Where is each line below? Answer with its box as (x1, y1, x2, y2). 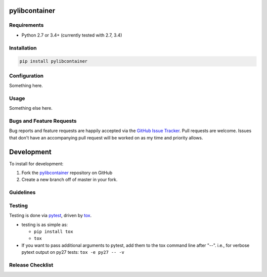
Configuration (9, 72, 44, 79)
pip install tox (34, 229, 74, 234)
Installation (9, 45, 37, 51)
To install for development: (9, 161, 64, 167)
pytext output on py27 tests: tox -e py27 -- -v (21, 249, 125, 255)
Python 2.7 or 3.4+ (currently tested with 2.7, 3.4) (21, 32, 122, 38)
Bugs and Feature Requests (9, 117, 77, 124)
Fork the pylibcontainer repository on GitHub (21, 170, 113, 176)
